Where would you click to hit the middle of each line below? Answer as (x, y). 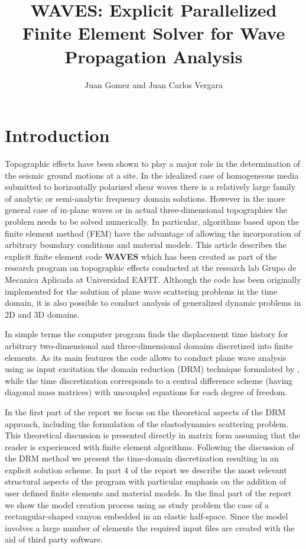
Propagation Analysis (154, 56)
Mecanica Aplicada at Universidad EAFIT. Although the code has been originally (153, 279)
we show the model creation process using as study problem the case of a (137, 504)
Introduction (57, 135)
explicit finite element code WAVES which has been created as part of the (141, 256)
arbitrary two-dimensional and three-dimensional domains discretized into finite (149, 345)
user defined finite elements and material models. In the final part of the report (148, 493)
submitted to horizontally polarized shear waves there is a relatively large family (150, 187)
